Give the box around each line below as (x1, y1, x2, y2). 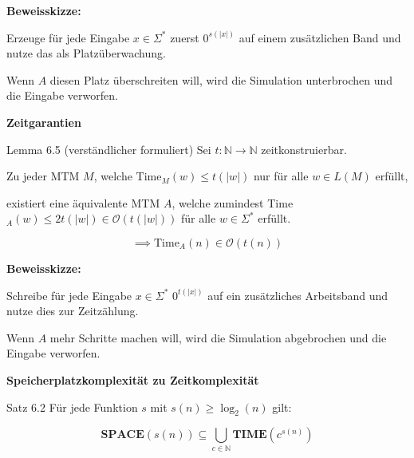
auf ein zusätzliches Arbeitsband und (207, 286, 388, 303)
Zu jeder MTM (6, 168, 80, 184)
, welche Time (93, 168, 162, 184)
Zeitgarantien (6, 113, 81, 130)
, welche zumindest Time (172, 194, 294, 211)
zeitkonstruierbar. (261, 140, 347, 157)
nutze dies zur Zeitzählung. (6, 302, 139, 319)
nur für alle (253, 168, 309, 184)
